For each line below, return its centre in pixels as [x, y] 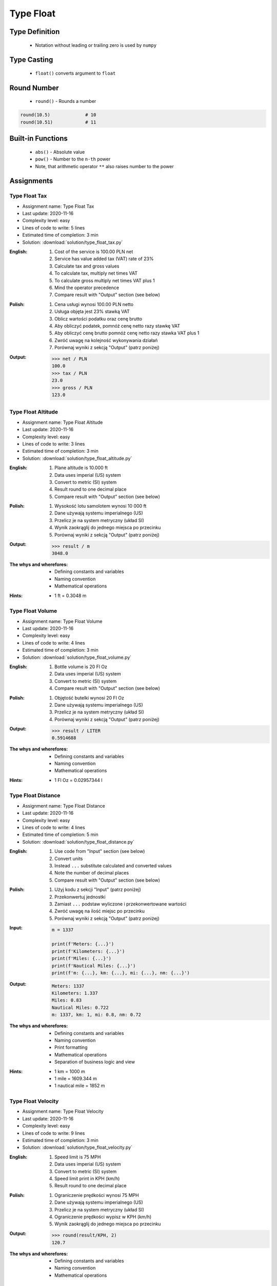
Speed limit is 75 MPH [78, 1157]
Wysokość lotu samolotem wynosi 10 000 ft [101, 506]
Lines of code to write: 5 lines [54, 228]
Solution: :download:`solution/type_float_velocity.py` [77, 1148]
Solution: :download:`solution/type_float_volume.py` [77, 657]
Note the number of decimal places [92, 873]
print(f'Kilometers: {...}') [88, 951]
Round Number [34, 88]
